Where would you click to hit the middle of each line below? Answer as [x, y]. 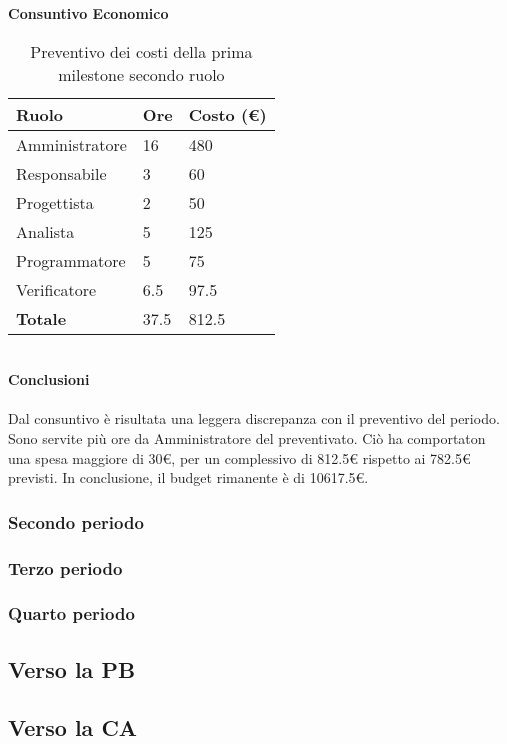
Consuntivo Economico [88, 13]
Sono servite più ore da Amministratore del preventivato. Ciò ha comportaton [247, 437]
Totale [41, 318]
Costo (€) [227, 114]
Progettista [55, 202]
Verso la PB [72, 668]
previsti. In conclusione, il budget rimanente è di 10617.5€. [188, 477]
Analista [45, 231]
